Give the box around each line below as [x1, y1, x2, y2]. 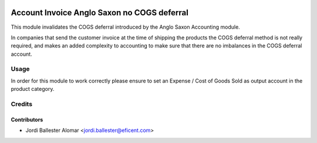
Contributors [11, 116, 43, 123]
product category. [11, 86, 55, 93]
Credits [11, 100, 32, 108]
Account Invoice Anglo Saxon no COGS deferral [11, 8, 189, 18]
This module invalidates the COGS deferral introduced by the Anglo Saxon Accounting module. [11, 23, 240, 30]
